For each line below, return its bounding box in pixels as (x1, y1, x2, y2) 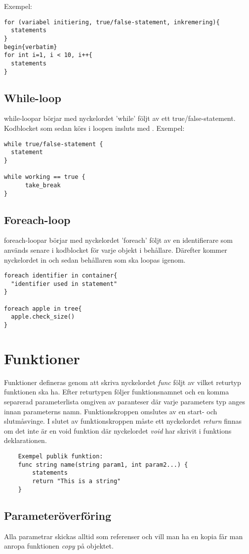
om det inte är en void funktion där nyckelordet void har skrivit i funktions (4, 425, 232, 436)
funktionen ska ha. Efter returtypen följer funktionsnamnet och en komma (4, 387, 229, 397)
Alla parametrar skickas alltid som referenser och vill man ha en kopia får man (4, 531, 243, 541)
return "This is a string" (32, 478, 121, 485)
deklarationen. (4, 435, 47, 445)
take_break (25, 181, 61, 189)
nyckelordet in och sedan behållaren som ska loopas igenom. (4, 254, 186, 265)
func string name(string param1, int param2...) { (18, 461, 188, 468)
